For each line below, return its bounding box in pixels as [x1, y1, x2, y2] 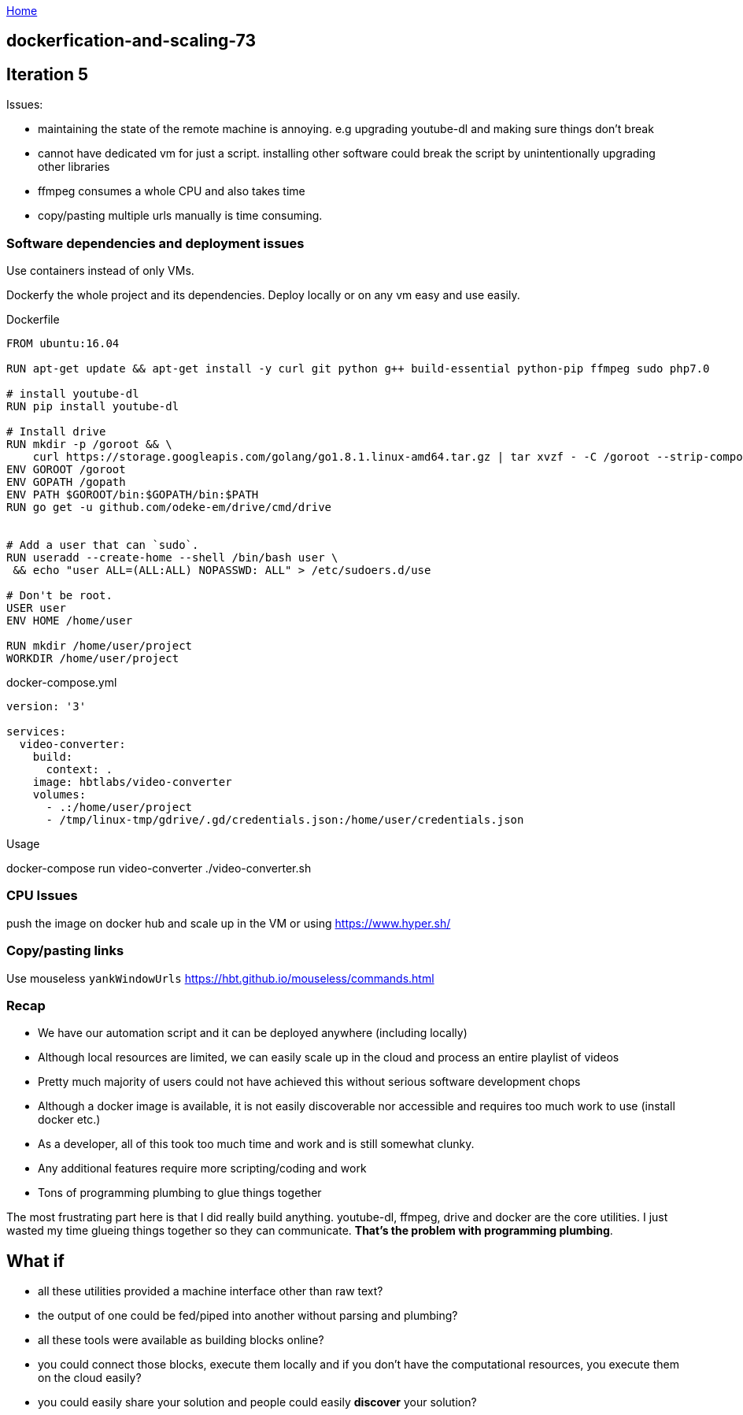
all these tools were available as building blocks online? [38, 1333, 324, 1347]
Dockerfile [6, 313, 60, 327]
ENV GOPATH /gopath [6, 476, 126, 489]
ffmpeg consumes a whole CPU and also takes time [38, 184, 305, 198]
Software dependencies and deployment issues [6, 235, 305, 251]
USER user [6, 602, 66, 615]
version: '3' [6, 700, 87, 713]
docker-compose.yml [6, 676, 117, 690]
